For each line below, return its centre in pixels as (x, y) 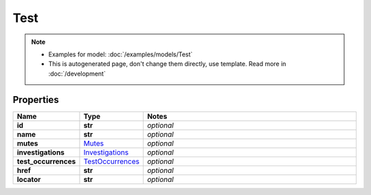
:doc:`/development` (77, 73)
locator (29, 179)
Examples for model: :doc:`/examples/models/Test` (121, 54)
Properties (36, 100)
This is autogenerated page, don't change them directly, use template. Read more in (167, 64)
